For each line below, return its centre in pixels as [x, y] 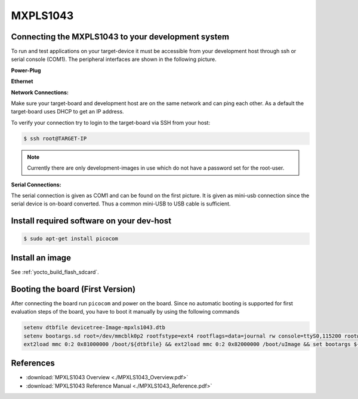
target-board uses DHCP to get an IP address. [68, 112]
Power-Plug [26, 70]
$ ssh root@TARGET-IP [55, 138]
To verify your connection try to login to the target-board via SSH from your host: [111, 122]
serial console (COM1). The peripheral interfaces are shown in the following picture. [114, 59]
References [33, 363]
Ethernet [22, 81]
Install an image [41, 258]
